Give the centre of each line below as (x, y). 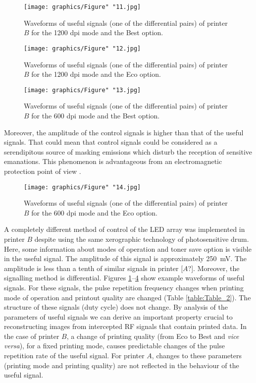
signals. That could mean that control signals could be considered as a (111, 142)
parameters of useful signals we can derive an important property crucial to (118, 316)
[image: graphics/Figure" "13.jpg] (82, 90)
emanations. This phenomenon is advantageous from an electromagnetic (113, 161)
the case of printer (32, 336)
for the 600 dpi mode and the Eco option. (94, 212)
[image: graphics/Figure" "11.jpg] (82, 7)
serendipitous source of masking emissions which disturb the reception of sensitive (128, 151)
